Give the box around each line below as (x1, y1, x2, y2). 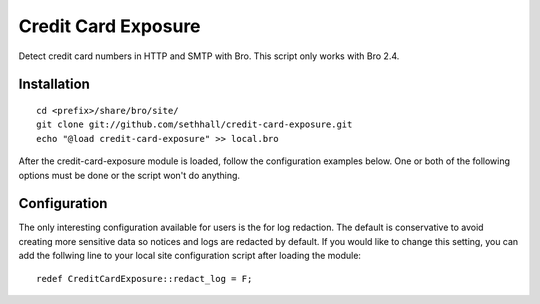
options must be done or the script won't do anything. (18, 169, 240, 181)
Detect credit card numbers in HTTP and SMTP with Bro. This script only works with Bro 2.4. (18, 50, 400, 62)
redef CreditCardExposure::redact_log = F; (36, 273, 253, 284)
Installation (18, 76, 90, 93)
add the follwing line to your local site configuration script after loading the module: (18, 250, 362, 262)
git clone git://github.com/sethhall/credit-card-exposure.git (36, 119, 353, 130)
